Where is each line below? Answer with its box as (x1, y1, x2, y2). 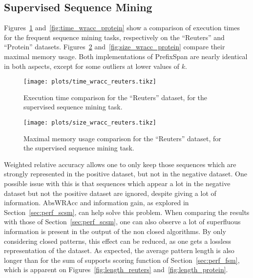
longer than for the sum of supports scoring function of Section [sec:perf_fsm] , (4, 255, 240, 265)
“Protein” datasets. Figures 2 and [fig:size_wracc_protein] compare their (4, 42, 225, 52)
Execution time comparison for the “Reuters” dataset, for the (23, 92, 208, 102)
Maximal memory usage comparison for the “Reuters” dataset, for (23, 133, 221, 143)
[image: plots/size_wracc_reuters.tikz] (23, 119, 157, 127)
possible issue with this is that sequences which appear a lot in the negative (4, 178, 231, 189)
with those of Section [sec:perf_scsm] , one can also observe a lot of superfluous (4, 216, 241, 227)
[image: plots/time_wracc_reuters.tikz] (23, 78, 157, 86)
